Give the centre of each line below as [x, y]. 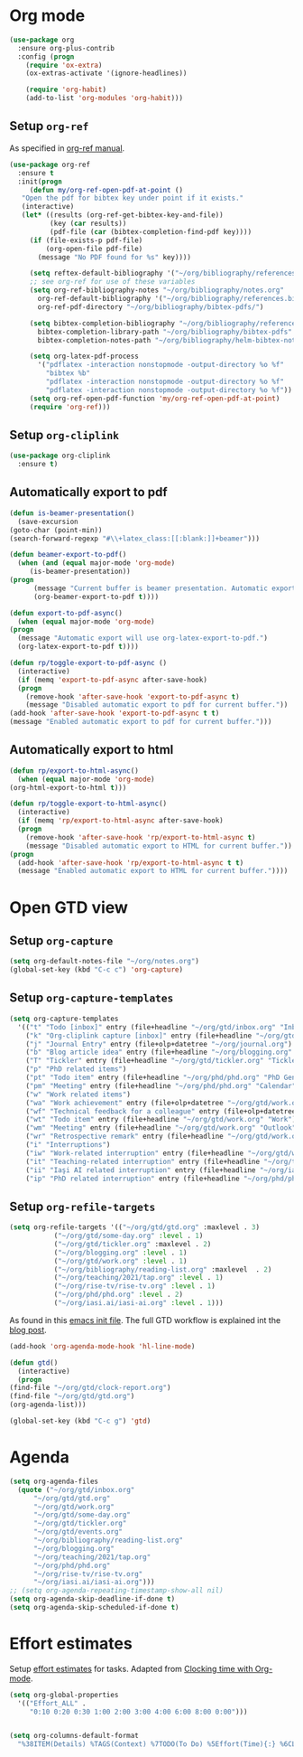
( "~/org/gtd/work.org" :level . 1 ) [120, 1261]
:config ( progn [46, 56]
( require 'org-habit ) [66, 90]
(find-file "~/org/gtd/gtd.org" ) [72, 1396]
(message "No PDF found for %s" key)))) [115, 257]
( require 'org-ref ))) [70, 407]
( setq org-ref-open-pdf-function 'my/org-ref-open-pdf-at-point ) [155, 399]
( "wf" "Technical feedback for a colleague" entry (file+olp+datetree [161, 1111]
